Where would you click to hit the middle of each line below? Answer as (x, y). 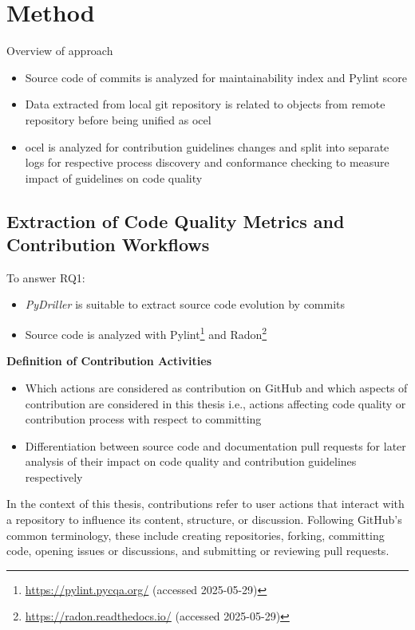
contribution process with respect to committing (143, 419)
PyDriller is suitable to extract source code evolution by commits (185, 304)
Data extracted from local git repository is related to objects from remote (205, 104)
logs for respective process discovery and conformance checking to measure (207, 162)
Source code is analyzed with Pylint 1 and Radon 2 (146, 333)
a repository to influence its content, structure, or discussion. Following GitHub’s (204, 520)
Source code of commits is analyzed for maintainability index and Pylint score (216, 77)
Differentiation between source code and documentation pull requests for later (215, 445)
